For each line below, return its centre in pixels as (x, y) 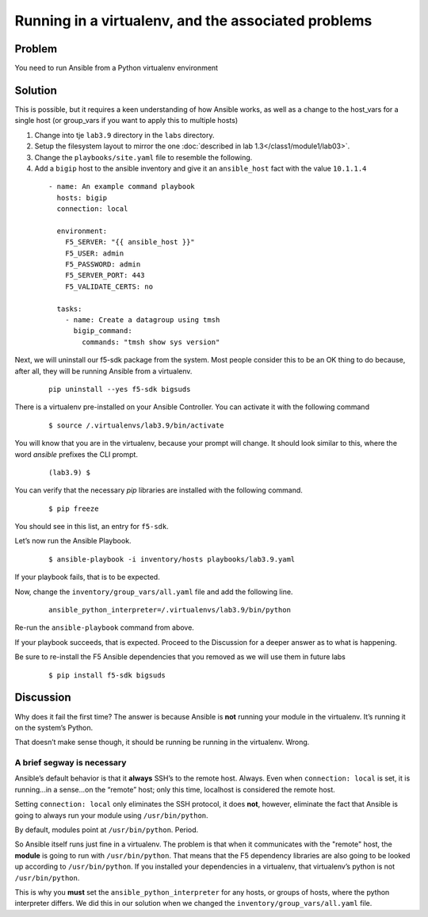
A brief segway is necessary (71, 763)
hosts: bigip (82, 198)
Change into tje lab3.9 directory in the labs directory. (124, 135)
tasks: (69, 309)
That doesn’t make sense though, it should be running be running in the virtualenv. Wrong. (162, 742)
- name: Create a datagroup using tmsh (142, 320)
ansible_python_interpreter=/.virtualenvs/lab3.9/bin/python (170, 610)
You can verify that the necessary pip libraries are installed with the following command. (159, 490)
